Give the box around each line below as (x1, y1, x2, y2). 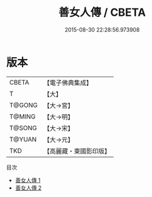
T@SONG (9, 123, 38, 132)
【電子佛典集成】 (43, 78, 92, 87)
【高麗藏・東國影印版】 (43, 147, 111, 155)
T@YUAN (9, 135, 37, 143)
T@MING (9, 112, 36, 120)
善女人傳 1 (15, 176, 41, 184)
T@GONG (9, 101, 38, 109)
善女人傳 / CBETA (58, 5, 146, 19)
